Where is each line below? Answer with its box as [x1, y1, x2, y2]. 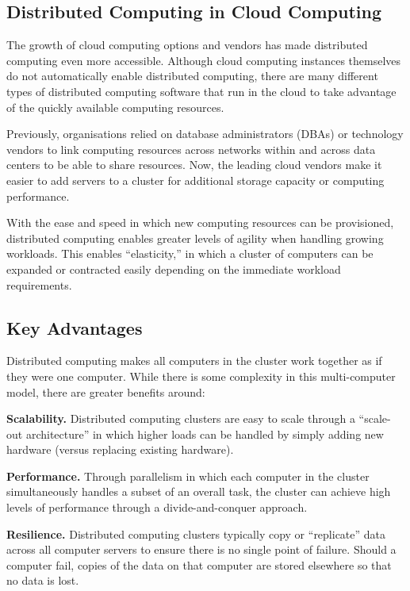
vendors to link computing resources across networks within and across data [6, 140, 376, 157]
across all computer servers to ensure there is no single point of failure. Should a [6, 541, 397, 558]
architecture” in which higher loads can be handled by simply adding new [25, 425, 384, 442]
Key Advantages [6, 315, 143, 340]
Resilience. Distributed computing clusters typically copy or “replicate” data [6, 525, 386, 542]
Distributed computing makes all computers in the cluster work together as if [6, 352, 382, 369]
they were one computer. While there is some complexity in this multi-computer [6, 367, 396, 384]
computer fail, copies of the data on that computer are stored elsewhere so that [6, 556, 392, 573]
